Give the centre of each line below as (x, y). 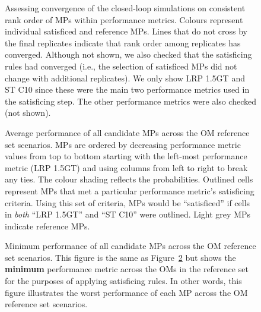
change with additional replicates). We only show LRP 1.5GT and (125, 78)
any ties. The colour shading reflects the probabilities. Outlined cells (129, 179)
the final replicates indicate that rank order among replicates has (123, 42)
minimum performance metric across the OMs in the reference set (127, 269)
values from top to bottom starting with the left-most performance (126, 156)
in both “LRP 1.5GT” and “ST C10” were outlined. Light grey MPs (128, 214)
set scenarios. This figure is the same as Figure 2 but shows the (120, 257)
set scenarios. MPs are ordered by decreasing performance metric (123, 144)
